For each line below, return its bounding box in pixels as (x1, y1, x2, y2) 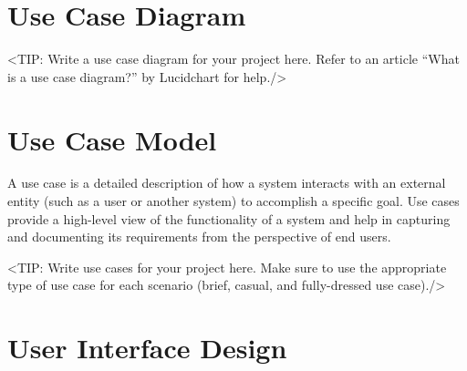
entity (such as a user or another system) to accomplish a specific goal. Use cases (7, 191, 460, 211)
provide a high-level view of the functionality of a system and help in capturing (7, 209, 451, 228)
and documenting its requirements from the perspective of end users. (7, 227, 391, 246)
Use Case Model (7, 120, 217, 158)
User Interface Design (7, 329, 287, 366)
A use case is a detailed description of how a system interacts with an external (7, 173, 446, 192)
